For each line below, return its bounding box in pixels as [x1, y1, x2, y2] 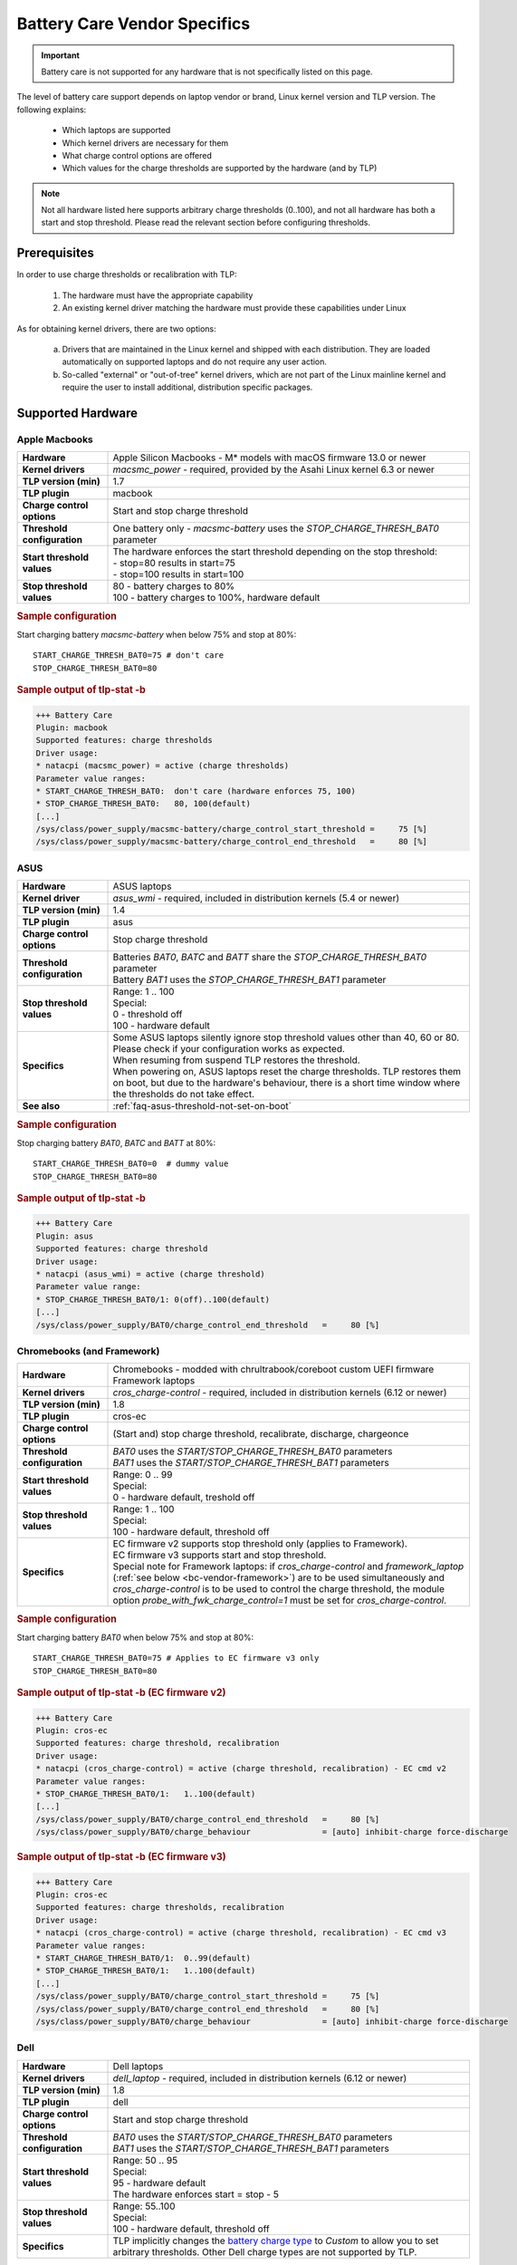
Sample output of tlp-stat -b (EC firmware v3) [16, 1851, 226, 1864]
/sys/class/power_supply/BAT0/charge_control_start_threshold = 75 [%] [35, 1991, 380, 2001]
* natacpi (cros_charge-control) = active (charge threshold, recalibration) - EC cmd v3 [35, 1928, 447, 1938]
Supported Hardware [16, 405, 139, 420]
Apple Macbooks [16, 433, 94, 446]
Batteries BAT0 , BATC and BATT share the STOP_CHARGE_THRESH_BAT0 [112, 951, 427, 964]
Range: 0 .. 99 [112, 1469, 173, 1481]
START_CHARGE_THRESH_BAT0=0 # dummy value [33, 1159, 229, 1169]
